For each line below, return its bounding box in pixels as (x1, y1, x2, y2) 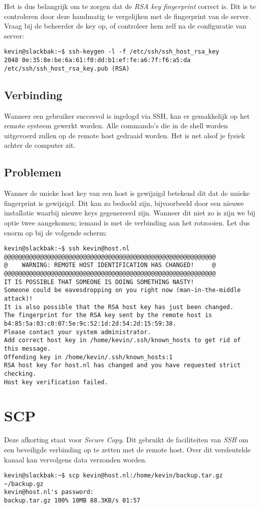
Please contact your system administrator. (4, 328, 151, 336)
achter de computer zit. (4, 140, 76, 150)
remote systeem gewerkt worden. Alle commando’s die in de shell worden (4, 120, 228, 131)
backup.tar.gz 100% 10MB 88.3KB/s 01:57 (4, 497, 141, 504)
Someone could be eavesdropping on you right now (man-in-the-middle (4, 287, 241, 294)
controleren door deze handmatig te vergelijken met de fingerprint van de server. (4, 11, 251, 21)
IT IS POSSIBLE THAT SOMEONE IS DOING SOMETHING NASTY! (4, 278, 194, 286)
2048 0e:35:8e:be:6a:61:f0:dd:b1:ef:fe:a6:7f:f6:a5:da (4, 57, 191, 64)
